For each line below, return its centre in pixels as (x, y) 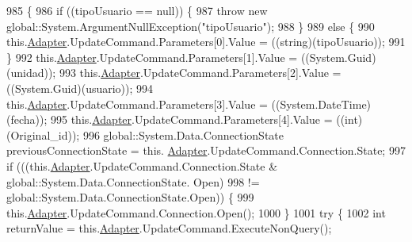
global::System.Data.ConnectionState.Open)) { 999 (130, 197)
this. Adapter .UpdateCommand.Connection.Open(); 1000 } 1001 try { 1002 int (196, 212)
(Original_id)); (43, 134)
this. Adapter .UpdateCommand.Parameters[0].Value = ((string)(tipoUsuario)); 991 (206, 42)
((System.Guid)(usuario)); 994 (80, 88)
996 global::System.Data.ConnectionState (183, 134)
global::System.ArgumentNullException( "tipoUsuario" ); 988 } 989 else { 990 (191, 26)
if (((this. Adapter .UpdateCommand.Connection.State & (142, 165)
